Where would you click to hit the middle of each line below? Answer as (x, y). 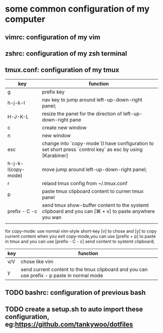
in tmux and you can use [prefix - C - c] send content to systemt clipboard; (80, 241)
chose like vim (37, 261)
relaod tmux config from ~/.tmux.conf (85, 183)
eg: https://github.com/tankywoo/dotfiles (69, 324)
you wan (52, 217)
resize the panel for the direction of (82, 113)
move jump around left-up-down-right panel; (94, 169)
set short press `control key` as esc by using (92, 149)
